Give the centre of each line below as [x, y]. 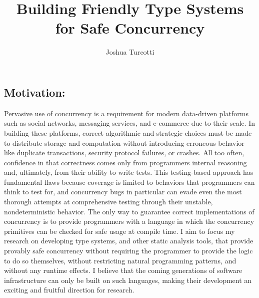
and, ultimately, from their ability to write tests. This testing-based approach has [129, 172]
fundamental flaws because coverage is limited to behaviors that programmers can [129, 182]
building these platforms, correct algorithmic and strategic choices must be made [128, 132]
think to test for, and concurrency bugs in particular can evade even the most [123, 192]
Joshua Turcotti [130, 52]
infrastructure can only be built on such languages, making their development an [128, 280]
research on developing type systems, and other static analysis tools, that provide [129, 241]
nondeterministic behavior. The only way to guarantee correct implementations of [129, 211]
